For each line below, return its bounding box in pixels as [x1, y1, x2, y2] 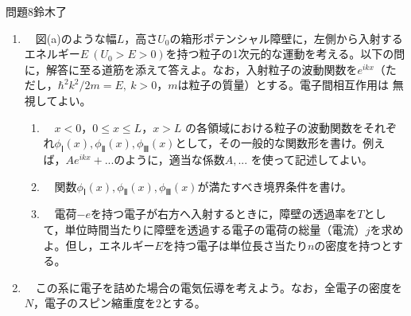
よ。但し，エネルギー [43, 236, 155, 253]
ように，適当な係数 [125, 150, 225, 167]
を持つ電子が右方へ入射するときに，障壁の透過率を [91, 205, 358, 222]
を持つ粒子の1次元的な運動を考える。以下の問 [165, 45, 405, 62]
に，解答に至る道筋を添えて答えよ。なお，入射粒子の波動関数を [24, 60, 358, 77]
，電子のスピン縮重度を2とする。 [33, 295, 206, 311]
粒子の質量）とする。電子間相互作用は [188, 76, 390, 93]
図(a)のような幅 [35, 29, 117, 46]
